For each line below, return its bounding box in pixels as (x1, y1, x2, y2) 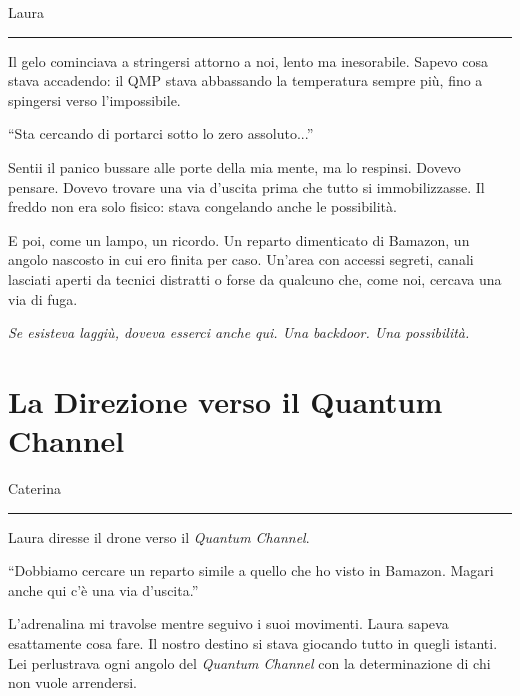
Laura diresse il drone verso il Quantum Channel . (8, 526, 310, 547)
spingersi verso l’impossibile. (8, 89, 181, 110)
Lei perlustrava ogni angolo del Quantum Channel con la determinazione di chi (8, 652, 491, 673)
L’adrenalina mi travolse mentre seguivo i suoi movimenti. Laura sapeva (8, 613, 449, 634)
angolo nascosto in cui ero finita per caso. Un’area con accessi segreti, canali (8, 249, 474, 270)
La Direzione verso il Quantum (8, 380, 443, 421)
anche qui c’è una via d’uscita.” (8, 579, 199, 600)
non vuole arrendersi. (8, 672, 137, 693)
